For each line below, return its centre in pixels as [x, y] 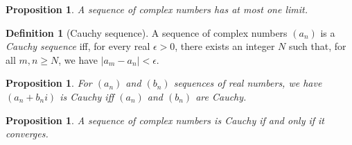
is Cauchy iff [87, 96]
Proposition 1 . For [49, 83]
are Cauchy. [221, 96]
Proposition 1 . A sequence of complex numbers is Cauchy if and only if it [165, 120]
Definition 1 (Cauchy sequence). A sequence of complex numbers [147, 32]
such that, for [317, 46]
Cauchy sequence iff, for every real [78, 46]
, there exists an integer [225, 46]
